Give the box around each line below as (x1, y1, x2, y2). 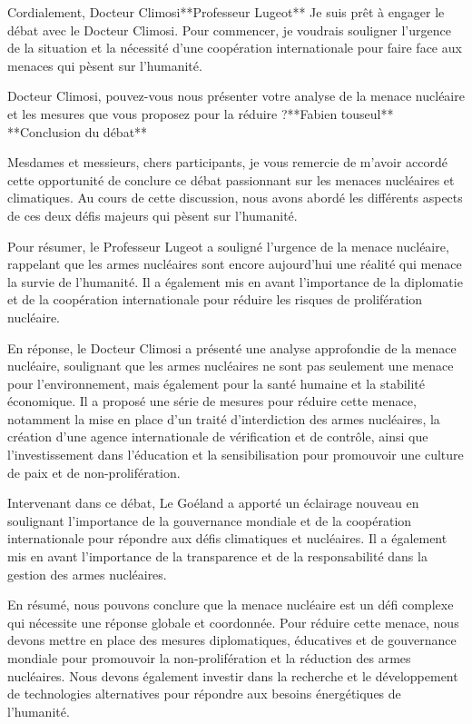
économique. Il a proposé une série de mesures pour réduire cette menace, (7, 392, 417, 411)
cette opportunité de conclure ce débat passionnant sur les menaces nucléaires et (7, 170, 455, 189)
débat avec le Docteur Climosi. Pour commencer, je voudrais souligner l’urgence (7, 20, 451, 39)
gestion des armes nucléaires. (7, 564, 167, 583)
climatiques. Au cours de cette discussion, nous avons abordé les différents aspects (7, 188, 463, 207)
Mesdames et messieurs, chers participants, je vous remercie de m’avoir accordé (7, 153, 447, 172)
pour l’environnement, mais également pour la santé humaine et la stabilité (7, 373, 426, 392)
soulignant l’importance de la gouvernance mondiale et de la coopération (7, 511, 412, 530)
